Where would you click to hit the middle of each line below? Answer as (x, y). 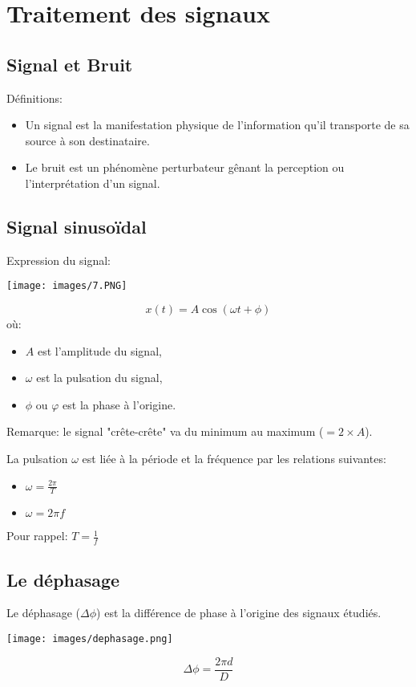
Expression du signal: (59, 260)
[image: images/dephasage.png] (90, 639)
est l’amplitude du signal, (99, 350)
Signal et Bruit (70, 64)
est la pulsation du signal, (99, 378)
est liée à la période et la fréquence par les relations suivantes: (234, 458)
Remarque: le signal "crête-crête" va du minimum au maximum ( (165, 431)
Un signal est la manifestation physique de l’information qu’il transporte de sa (217, 125)
